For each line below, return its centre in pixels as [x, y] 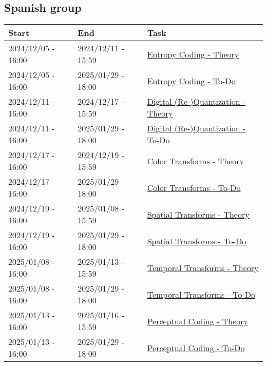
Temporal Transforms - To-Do [201, 294]
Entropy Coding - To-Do [191, 81]
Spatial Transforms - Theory [198, 214]
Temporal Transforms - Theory [203, 267]
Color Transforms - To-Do [194, 187]
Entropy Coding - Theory [193, 54]
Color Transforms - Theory [196, 161]
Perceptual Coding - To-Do [196, 348]
